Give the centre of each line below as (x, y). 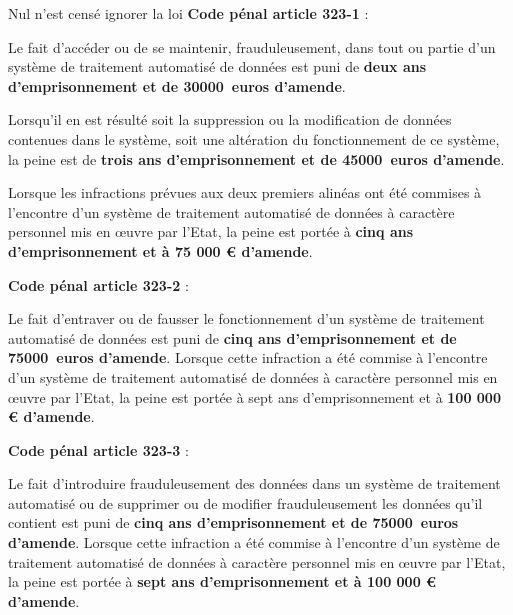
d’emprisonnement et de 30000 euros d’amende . (177, 85)
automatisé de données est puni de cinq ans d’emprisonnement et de (232, 337)
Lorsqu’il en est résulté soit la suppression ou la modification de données (230, 119)
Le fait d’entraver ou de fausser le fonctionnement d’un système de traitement (246, 318)
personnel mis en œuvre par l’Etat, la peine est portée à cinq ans (211, 231)
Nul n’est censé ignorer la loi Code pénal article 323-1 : (188, 13)
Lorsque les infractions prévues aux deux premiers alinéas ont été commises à (245, 192)
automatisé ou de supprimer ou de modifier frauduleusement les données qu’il (245, 502)
